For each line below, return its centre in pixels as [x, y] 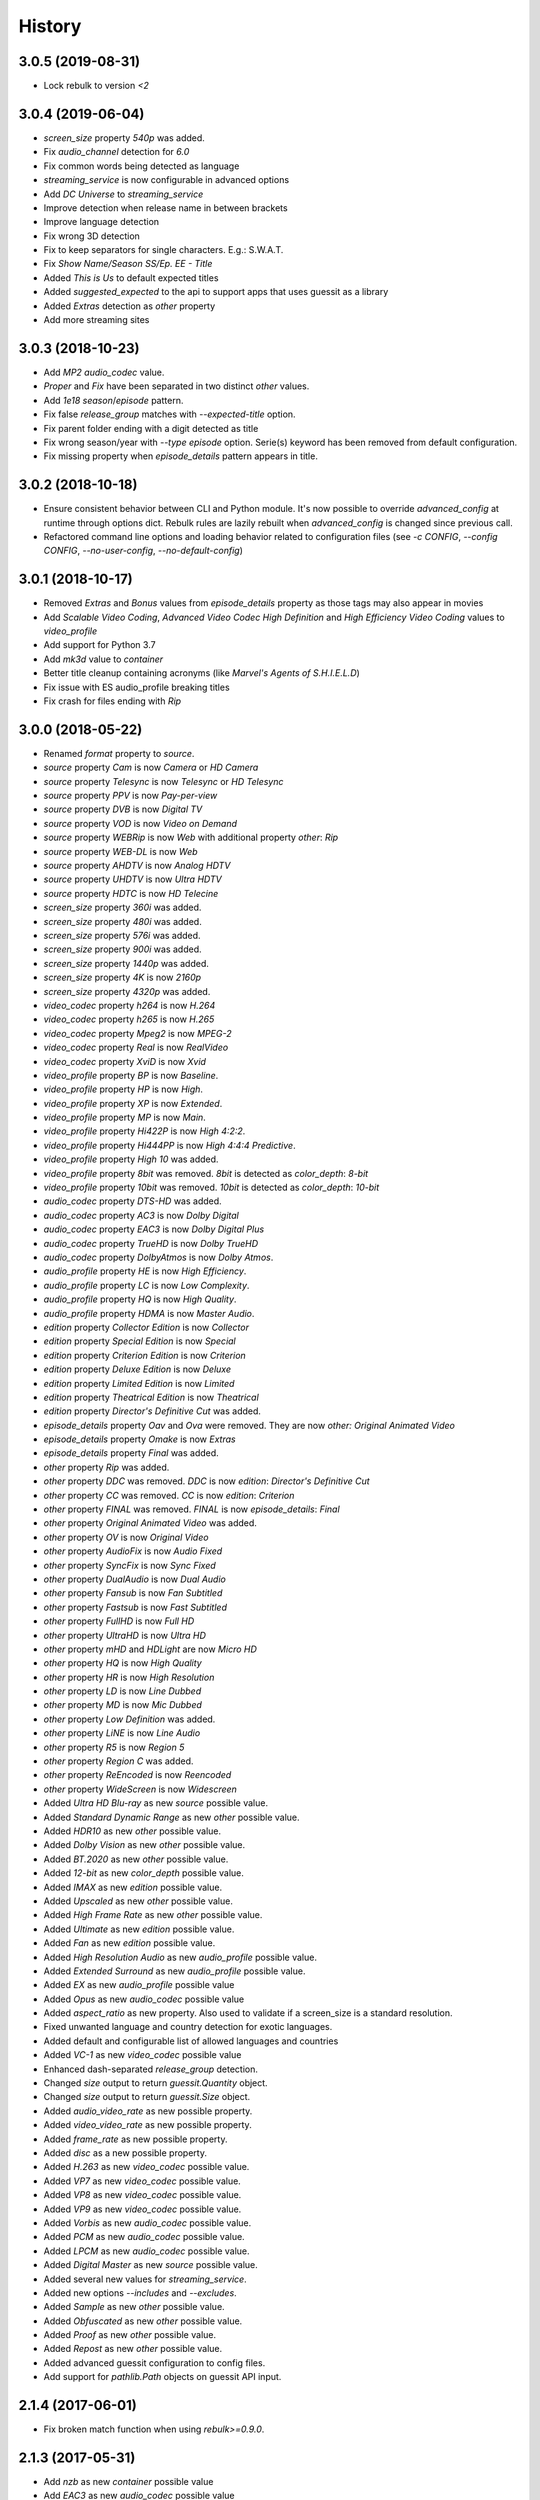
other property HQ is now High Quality [122, 1663]
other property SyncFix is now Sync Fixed [130, 1565]
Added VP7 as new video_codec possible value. [142, 2181]
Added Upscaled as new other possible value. [138, 1901]
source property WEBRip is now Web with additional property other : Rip [191, 837]
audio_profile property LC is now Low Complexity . [146, 1285]
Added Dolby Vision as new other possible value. [144, 1845]
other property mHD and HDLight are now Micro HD [150, 1649]
